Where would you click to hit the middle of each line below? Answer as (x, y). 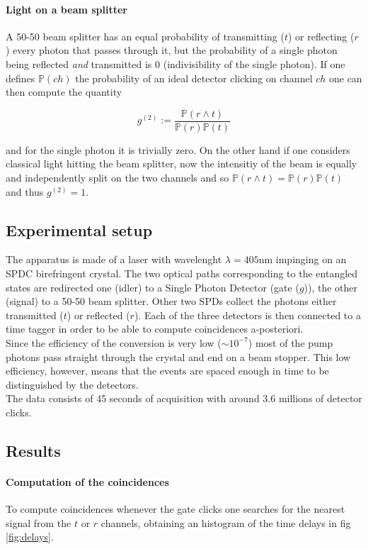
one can (345, 78)
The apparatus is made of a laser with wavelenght (114, 259)
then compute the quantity (64, 92)
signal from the (39, 522)
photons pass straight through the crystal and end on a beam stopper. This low (178, 356)
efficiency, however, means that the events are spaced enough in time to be (167, 371)
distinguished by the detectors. (72, 384)
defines (21, 78)
